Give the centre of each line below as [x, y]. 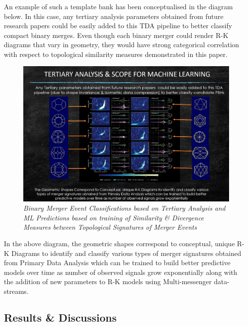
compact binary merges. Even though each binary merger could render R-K [116, 35]
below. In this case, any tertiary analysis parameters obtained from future [114, 16]
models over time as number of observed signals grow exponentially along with [121, 272]
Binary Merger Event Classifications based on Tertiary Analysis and [124, 208]
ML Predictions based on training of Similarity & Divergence [114, 217]
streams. [16, 291]
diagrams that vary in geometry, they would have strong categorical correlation [122, 45]
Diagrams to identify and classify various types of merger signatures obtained [126, 253]
